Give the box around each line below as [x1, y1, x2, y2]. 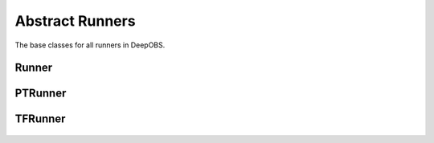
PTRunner [14, 87, 67, 100]
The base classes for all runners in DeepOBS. [14, 40, 166, 50]
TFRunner [14, 112, 66, 126]
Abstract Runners [14, 12, 136, 30]
